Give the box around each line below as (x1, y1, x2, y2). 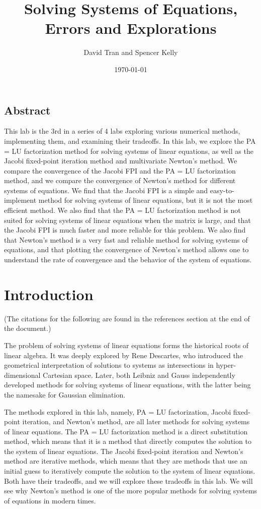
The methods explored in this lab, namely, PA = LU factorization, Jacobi (4, 406, 231, 417)
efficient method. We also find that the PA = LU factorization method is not (4, 205, 241, 215)
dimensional (4, 369, 41, 380)
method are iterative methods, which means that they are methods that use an (4, 456, 247, 466)
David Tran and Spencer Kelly (83, 47, 178, 58)
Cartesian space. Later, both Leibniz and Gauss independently (43, 369, 235, 380)
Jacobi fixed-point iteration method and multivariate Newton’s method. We (4, 155, 237, 166)
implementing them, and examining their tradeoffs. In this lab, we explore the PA (4, 135, 256, 146)
